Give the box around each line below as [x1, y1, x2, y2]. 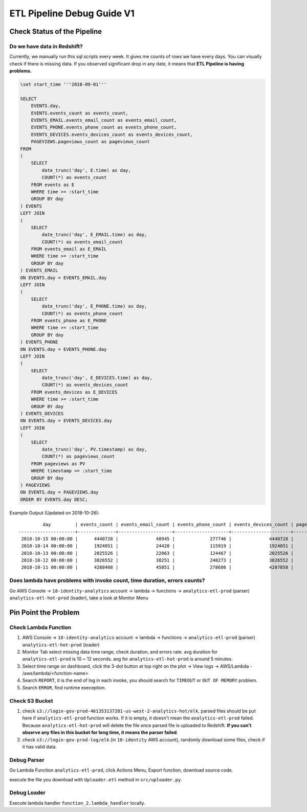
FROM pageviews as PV [31, 461, 85, 466]
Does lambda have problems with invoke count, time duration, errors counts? [9, 577, 205, 584]
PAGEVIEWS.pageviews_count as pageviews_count [31, 139, 150, 145]
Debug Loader [9, 789, 46, 796]
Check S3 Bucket [9, 697, 53, 704]
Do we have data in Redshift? [9, 42, 83, 50]
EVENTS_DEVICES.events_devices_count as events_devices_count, [31, 131, 193, 138]
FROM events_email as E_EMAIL [31, 246, 107, 252]
